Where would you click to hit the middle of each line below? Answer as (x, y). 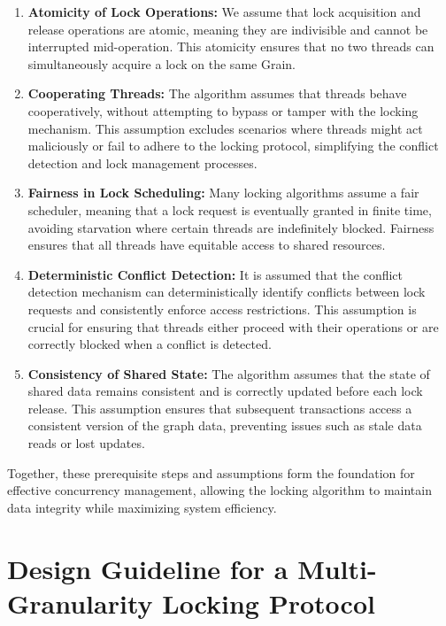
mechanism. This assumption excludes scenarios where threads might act (225, 128)
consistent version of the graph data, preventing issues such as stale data (225, 425)
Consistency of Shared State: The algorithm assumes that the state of (229, 373)
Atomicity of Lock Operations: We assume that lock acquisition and (224, 12)
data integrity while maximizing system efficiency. (142, 507)
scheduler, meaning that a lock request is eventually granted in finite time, (230, 209)
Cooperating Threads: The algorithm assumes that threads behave (217, 93)
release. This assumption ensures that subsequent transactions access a (220, 408)
